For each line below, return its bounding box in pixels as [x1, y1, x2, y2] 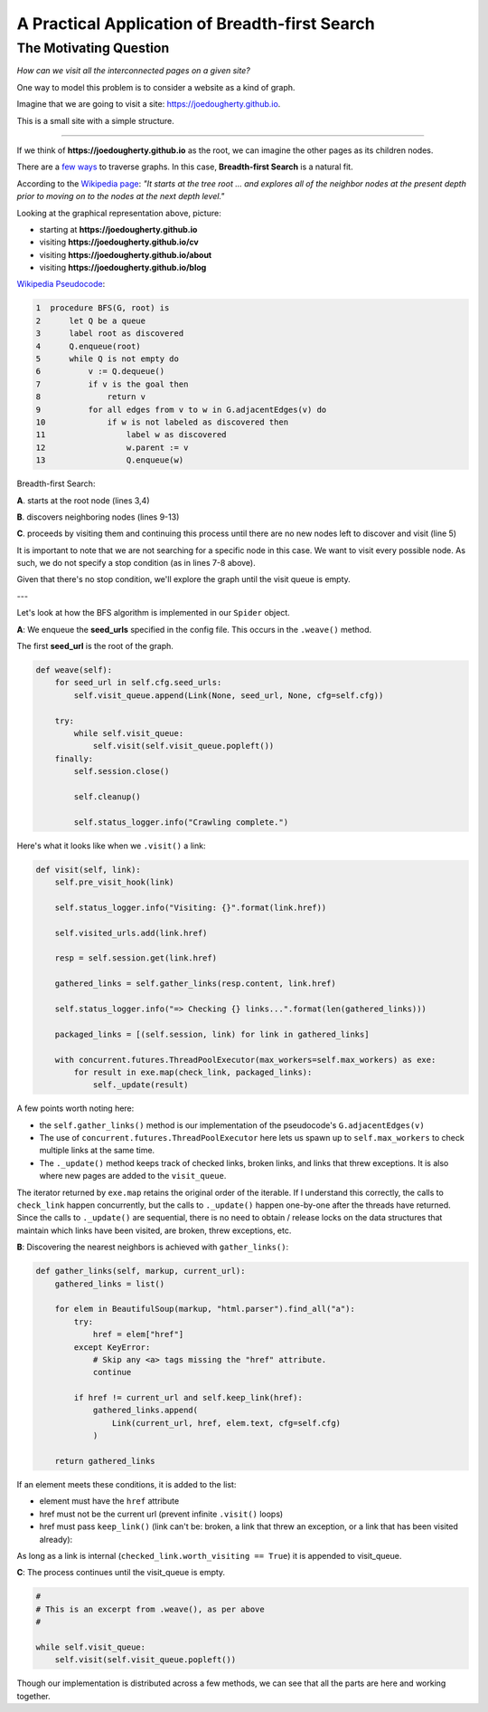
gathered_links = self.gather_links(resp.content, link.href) [54, 979, 336, 989]
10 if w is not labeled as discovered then [35, 416, 289, 427]
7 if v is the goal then [35, 378, 189, 389]
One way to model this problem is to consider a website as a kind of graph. [16, 81, 296, 92]
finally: [54, 753, 94, 764]
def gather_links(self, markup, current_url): [35, 1266, 246, 1277]
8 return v [35, 392, 146, 402]
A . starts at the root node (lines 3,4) [16, 494, 150, 506]
